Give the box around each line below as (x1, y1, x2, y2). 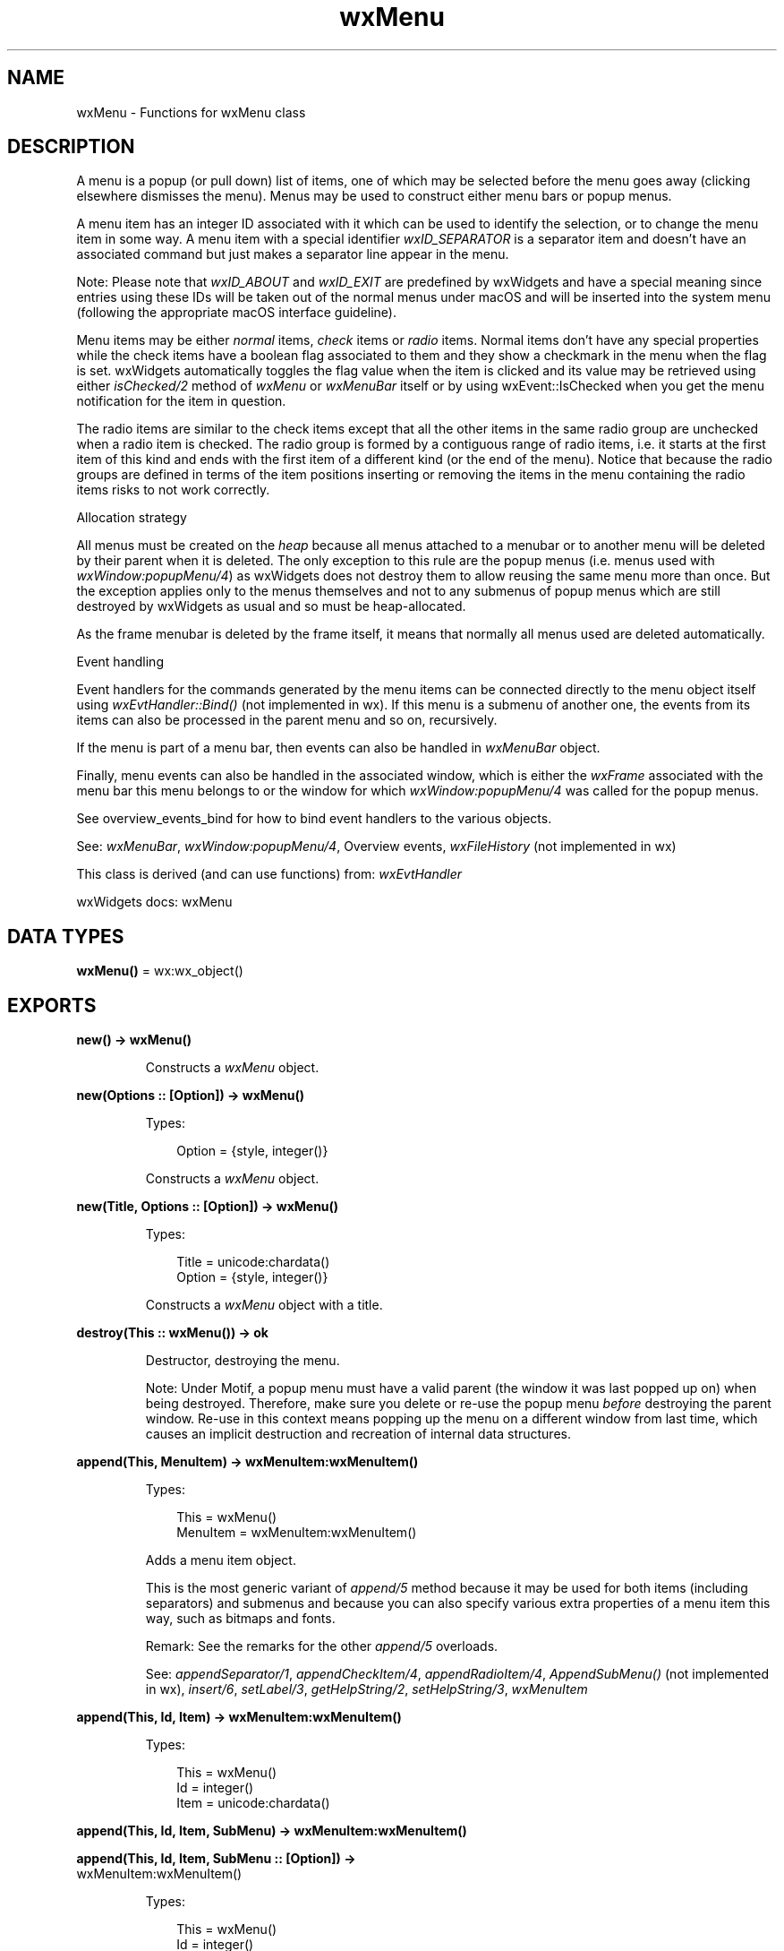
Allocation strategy (76, 510, 187, 526)
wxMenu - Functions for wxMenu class (76, 104, 306, 120)
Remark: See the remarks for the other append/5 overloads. (145, 1638, 499, 1654)
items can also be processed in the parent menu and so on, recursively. (76, 712, 498, 728)
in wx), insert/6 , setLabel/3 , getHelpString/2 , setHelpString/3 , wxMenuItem (145, 1681, 588, 1697)
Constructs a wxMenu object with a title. (145, 1297, 383, 1313)
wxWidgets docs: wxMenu (76, 894, 233, 910)
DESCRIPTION (7, 135, 135, 159)
